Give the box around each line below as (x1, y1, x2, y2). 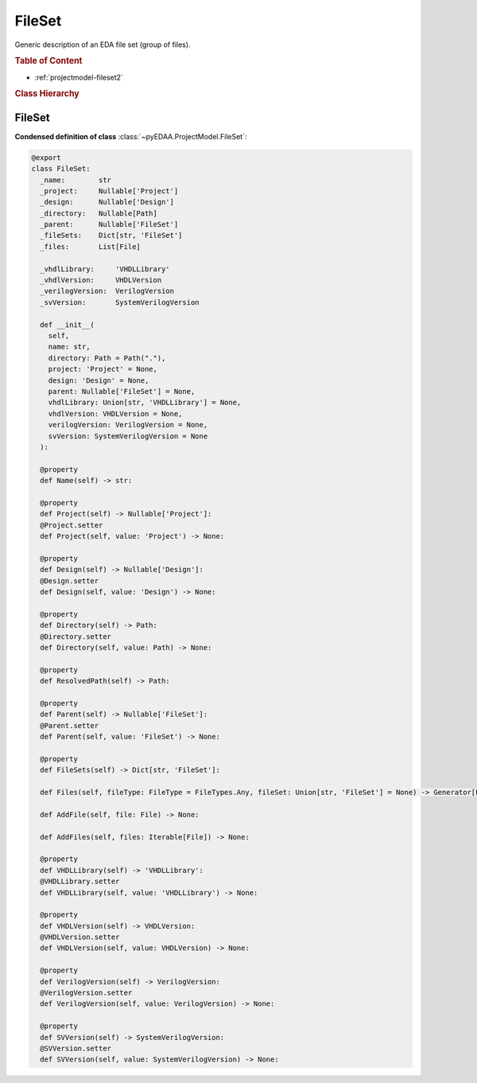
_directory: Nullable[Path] (40, 208, 158, 218)
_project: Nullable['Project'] (40, 186, 179, 195)
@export (31, 153, 61, 162)
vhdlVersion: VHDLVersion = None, (48, 409, 183, 418)
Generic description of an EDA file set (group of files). (14, 40, 191, 49)
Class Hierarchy (14, 88, 79, 99)
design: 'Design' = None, (48, 376, 149, 385)
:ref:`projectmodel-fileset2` (34, 72, 123, 82)
